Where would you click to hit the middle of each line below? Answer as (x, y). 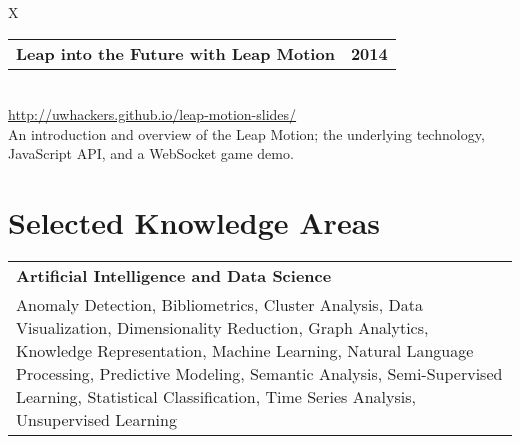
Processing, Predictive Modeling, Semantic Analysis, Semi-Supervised (259, 374)
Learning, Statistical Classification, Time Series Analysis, (216, 397)
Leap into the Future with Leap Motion (175, 53)
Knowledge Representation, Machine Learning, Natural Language (245, 351)
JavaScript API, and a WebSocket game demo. (151, 153)
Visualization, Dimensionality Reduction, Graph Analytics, (222, 328)
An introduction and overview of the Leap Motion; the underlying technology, (246, 133)
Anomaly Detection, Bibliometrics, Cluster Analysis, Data (219, 305)
